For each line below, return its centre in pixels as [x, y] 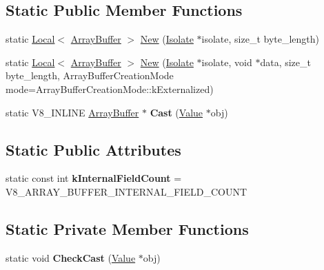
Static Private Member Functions [127, 228]
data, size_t [285, 62]
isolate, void [227, 62]
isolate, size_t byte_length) [261, 39]
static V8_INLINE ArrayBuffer [72, 112]
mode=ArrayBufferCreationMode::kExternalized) [110, 89]
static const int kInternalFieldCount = [94, 178]
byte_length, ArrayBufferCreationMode [90, 75]
